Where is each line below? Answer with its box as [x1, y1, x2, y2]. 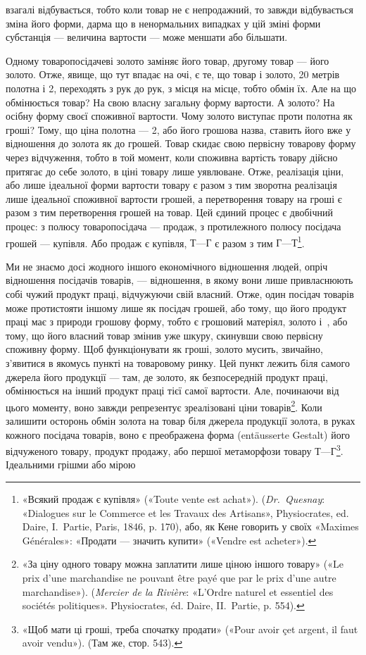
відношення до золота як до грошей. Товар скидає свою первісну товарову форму [6, 136, 356, 151]
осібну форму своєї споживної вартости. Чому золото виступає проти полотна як [6, 108, 353, 123]
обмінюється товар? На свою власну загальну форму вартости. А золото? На [6, 94, 335, 109]
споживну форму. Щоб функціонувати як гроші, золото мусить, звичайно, [6, 342, 323, 356]
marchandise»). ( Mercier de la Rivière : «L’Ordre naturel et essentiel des [22, 584, 334, 599]
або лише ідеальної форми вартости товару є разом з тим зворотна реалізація [6, 177, 337, 192]
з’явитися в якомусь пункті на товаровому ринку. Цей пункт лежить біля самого [6, 355, 351, 370]
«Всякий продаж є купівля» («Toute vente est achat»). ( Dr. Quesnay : [22, 491, 325, 506]
